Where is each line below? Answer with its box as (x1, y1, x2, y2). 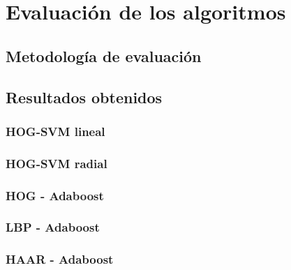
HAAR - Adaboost (6, 250, 114, 268)
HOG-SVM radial (6, 154, 107, 172)
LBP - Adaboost (6, 218, 100, 236)
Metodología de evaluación (6, 45, 202, 66)
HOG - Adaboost (6, 186, 104, 204)
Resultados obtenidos (6, 86, 163, 107)
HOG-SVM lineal (6, 122, 105, 140)
